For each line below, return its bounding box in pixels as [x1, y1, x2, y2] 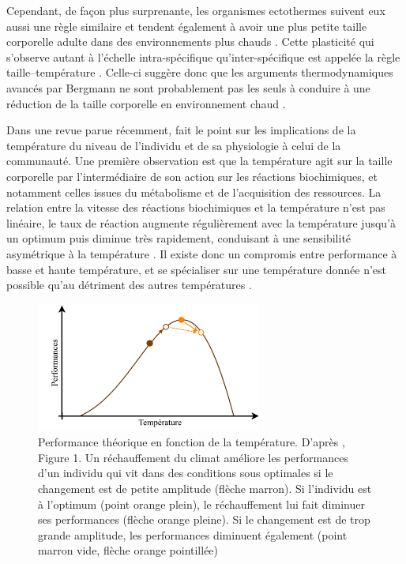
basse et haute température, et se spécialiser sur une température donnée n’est [6, 261, 386, 277]
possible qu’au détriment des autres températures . [6, 276, 252, 293]
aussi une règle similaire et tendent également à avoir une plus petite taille [6, 17, 367, 34]
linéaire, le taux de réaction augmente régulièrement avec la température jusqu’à [6, 214, 397, 231]
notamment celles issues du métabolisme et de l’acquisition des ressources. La [6, 183, 382, 200]
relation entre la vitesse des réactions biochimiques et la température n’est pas [6, 199, 385, 216]
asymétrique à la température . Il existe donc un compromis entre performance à [6, 245, 397, 261]
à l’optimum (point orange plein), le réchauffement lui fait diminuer [38, 495, 365, 512]
